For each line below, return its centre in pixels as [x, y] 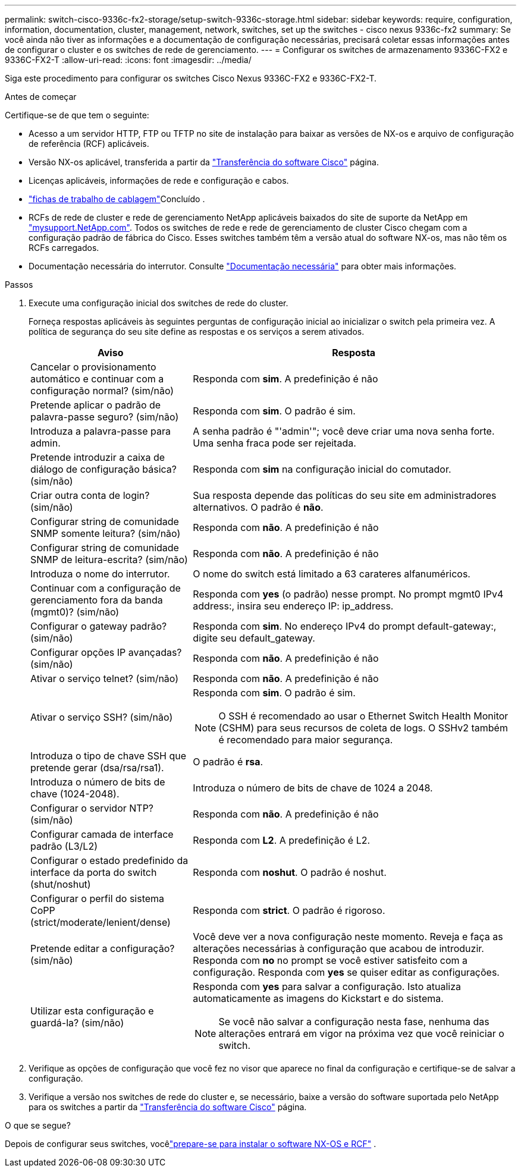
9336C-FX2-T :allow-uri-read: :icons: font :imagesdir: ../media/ [128, 60]
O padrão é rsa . [228, 762]
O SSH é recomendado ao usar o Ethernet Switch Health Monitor [363, 716]
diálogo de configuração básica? [104, 469]
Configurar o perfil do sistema [98, 898]
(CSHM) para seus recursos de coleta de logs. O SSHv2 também [363, 728]
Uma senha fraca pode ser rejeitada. [274, 443]
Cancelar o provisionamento [93, 367]
